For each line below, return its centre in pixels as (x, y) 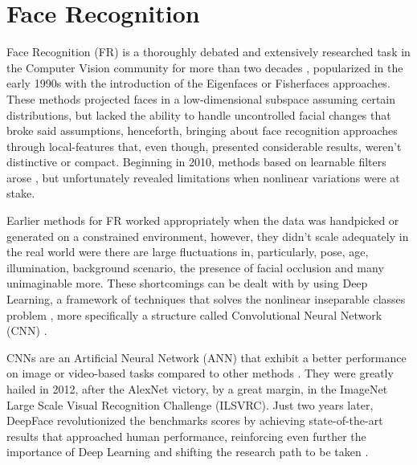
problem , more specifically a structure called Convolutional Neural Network (194, 314)
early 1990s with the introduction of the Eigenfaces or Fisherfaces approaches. (198, 83)
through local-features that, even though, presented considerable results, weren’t (204, 146)
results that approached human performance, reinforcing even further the (186, 436)
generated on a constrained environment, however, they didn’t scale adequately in (208, 236)
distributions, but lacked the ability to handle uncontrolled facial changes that (199, 114)
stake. (21, 193)
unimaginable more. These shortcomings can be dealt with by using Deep (187, 283)
